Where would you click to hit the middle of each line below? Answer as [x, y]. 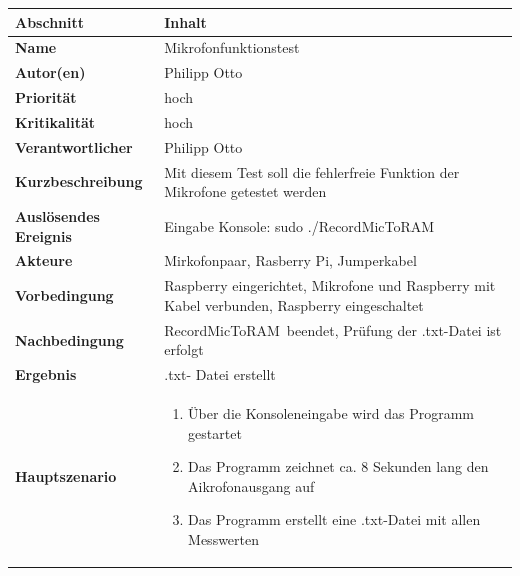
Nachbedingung [69, 339]
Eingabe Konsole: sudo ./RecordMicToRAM [299, 225]
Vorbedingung [64, 295]
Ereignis [43, 235]
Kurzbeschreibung [79, 181]
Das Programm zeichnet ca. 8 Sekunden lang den [338, 466]
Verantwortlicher [74, 146]
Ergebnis [46, 374]
